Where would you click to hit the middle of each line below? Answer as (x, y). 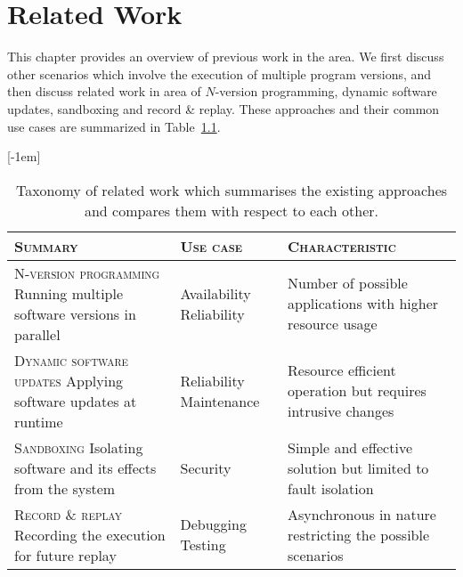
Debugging (213, 524)
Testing (203, 545)
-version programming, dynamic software (326, 91)
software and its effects (85, 467)
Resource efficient (342, 370)
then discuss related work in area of (104, 91)
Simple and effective (350, 447)
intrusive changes (341, 411)
